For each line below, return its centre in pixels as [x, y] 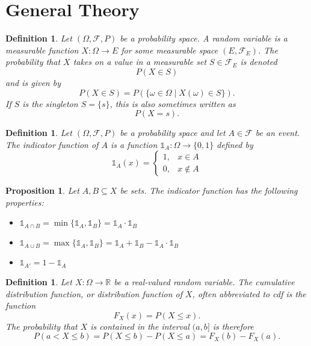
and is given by [33, 82]
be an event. [278, 133]
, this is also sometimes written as [173, 103]
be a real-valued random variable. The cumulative [204, 281]
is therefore [233, 326]
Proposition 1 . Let [42, 190]
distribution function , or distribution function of [94, 293]
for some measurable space [170, 50]
